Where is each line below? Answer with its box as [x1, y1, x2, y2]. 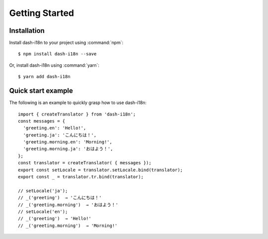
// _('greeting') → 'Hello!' [18, 216, 92, 222]
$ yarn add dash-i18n [18, 74, 70, 80]
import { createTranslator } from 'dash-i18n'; [18, 111, 136, 117]
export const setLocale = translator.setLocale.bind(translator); [18, 167, 183, 173]
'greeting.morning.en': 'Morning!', [23, 139, 113, 145]
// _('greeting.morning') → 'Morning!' [18, 223, 118, 229]
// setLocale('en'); [18, 209, 68, 214]
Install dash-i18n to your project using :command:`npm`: [9, 40, 124, 46]
